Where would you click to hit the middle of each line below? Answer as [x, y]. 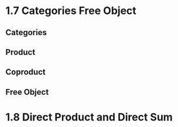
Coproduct [25, 72]
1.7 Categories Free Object [71, 11]
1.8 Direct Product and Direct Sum [89, 117]
